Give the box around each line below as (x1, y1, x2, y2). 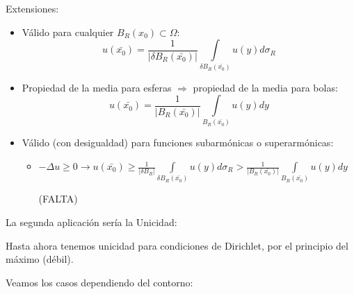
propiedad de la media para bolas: (193, 80, 338, 94)
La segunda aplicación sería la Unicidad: (6, 214, 177, 229)
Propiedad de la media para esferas (22, 80, 172, 94)
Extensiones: (6, 1, 59, 15)
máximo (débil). (6, 252, 74, 266)
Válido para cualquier (22, 24, 114, 39)
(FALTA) (38, 191, 78, 206)
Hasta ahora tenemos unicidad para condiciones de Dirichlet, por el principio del (6, 238, 348, 252)
